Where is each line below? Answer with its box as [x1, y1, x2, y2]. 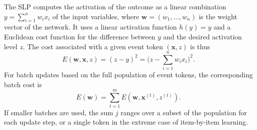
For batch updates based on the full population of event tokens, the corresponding [4, 69, 253, 80]
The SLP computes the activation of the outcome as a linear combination [4, 1, 226, 11]
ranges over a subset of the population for [120, 107, 247, 117]
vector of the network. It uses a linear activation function [4, 22, 177, 32]
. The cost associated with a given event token [23, 41, 163, 51]
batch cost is [4, 79, 42, 89]
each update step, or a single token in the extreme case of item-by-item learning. [4, 117, 248, 127]
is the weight [199, 11, 237, 21]
